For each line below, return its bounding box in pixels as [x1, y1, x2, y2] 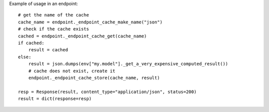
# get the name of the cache [18, 12, 89, 18]
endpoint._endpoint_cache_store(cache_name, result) [28, 75, 160, 81]
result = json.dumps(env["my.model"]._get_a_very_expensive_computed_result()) [28, 61, 229, 67]
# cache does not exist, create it [28, 68, 116, 74]
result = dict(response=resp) [18, 96, 92, 102]
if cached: [18, 40, 45, 46]
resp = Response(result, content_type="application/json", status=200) [18, 89, 197, 95]
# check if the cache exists [18, 26, 89, 32]
